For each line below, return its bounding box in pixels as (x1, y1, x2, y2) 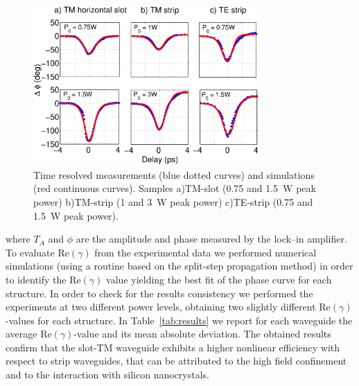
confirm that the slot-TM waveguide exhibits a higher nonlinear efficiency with (6, 340, 340, 354)
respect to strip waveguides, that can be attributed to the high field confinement (6, 353, 347, 368)
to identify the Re (6, 272, 81, 286)
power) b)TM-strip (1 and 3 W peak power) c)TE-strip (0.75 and (33, 194, 313, 209)
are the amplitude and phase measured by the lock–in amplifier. (76, 231, 347, 246)
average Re (6, 326, 52, 341)
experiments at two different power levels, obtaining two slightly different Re (6, 299, 331, 314)
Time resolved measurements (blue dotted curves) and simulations (33, 167, 315, 182)
